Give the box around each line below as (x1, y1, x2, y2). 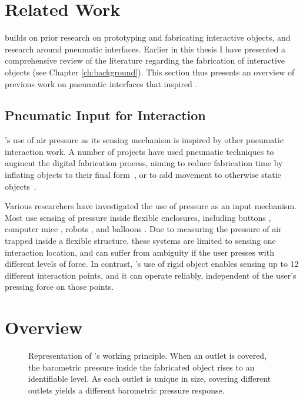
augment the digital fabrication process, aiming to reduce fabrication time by (5, 157, 283, 169)
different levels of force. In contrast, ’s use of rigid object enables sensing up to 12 (5, 257, 299, 270)
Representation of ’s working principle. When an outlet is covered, (28, 349, 267, 362)
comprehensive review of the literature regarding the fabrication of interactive (5, 54, 285, 67)
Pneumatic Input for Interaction (5, 106, 206, 124)
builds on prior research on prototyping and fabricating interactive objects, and (5, 31, 291, 44)
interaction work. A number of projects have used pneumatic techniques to (5, 145, 274, 157)
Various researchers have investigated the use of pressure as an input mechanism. (5, 200, 297, 212)
